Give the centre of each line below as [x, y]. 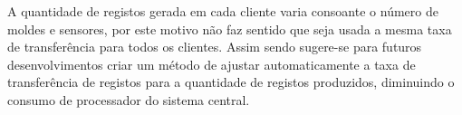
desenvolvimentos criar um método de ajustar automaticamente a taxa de [212, 64]
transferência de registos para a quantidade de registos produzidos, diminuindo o [231, 82]
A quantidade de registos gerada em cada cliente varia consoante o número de [223, 11]
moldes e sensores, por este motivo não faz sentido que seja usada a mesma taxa [230, 29]
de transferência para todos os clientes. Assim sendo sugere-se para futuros [215, 47]
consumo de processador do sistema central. [129, 99]
